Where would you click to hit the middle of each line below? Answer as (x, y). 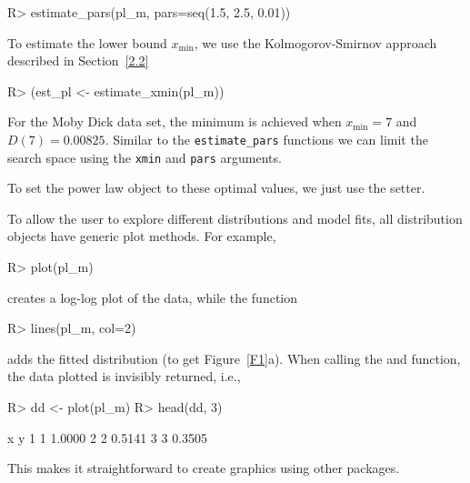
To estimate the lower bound (87, 42)
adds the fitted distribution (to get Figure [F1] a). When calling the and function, (234, 358)
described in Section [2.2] (78, 60)
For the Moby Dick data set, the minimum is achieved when (175, 121)
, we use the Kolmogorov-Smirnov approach (315, 42)
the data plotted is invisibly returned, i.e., (124, 376)
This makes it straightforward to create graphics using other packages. (204, 468)
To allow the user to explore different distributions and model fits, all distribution (235, 218)
